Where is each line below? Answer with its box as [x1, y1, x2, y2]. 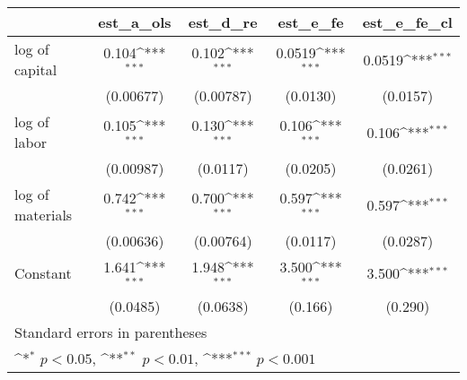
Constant [14, 263, 72, 284]
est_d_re [188, 12, 258, 32]
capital [14, 59, 57, 80]
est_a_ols [98, 12, 172, 32]
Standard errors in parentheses [14, 321, 207, 342]
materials [14, 204, 73, 225]
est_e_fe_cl [362, 12, 453, 32]
